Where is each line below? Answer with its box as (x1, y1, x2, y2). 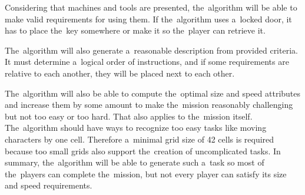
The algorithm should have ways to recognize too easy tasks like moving (5, 121, 267, 134)
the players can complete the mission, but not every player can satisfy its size (5, 167, 287, 180)
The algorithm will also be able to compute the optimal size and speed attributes (5, 87, 301, 99)
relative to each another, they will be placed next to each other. (5, 67, 235, 79)
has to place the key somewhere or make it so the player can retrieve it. (5, 24, 266, 37)
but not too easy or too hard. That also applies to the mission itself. (5, 110, 253, 122)
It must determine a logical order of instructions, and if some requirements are (5, 55, 289, 68)
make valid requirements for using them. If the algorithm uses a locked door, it (5, 12, 292, 25)
